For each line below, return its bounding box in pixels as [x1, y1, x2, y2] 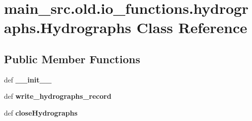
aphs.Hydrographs [4, 17, 132, 38]
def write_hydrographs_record [4, 91, 111, 101]
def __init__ [4, 74, 52, 84]
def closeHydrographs [4, 107, 78, 118]
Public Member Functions [4, 51, 140, 66]
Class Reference [136, 17, 248, 38]
